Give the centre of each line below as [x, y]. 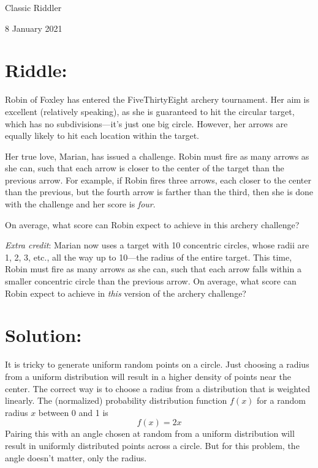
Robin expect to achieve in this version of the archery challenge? [126, 293]
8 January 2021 [34, 28]
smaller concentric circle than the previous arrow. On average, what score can [151, 281]
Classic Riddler [33, 7]
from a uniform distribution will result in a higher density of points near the [148, 376]
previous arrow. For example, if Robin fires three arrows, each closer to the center [158, 180]
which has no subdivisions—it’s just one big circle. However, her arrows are [146, 123]
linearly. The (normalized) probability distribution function [116, 400]
